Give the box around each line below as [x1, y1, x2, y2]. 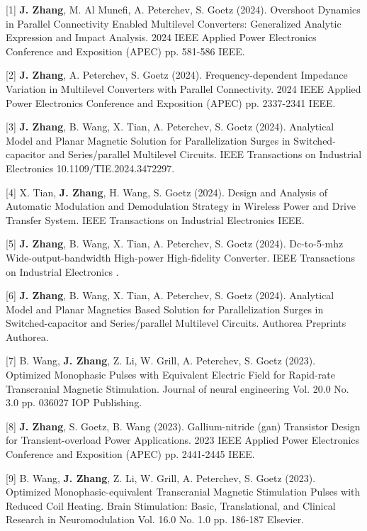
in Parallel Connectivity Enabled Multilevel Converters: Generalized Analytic [6, 16, 341, 30]
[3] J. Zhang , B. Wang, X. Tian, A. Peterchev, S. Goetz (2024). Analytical [6, 119, 334, 134]
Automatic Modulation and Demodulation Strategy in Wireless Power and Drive [6, 199, 356, 213]
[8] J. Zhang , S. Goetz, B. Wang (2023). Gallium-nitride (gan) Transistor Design [6, 418, 361, 433]
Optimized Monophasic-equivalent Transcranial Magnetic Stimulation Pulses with [6, 484, 361, 499]
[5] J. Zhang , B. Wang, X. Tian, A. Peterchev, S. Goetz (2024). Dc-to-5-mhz [6, 236, 344, 251]
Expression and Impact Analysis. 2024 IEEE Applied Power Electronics [6, 30, 317, 45]
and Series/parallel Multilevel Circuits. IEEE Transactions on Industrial [48, 147, 362, 162]
